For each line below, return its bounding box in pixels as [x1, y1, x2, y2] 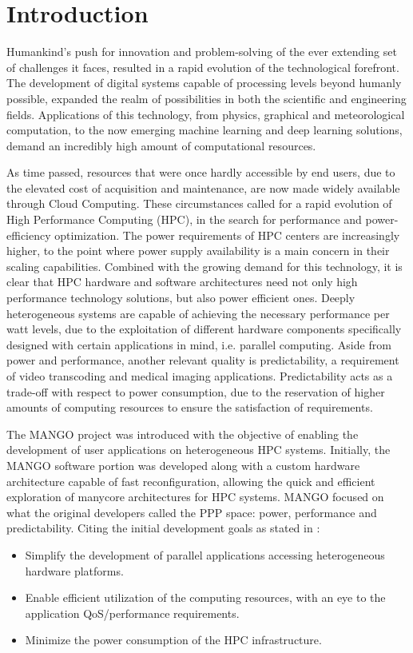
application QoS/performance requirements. [25, 604, 240, 621]
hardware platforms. [25, 562, 124, 579]
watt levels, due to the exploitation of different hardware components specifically [6, 321, 402, 337]
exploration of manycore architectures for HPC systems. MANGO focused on [6, 488, 384, 505]
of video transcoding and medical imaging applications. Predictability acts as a [6, 368, 393, 384]
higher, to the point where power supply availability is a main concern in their [6, 242, 390, 259]
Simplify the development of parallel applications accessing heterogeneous [25, 546, 385, 563]
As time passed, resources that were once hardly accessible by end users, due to [6, 164, 395, 181]
